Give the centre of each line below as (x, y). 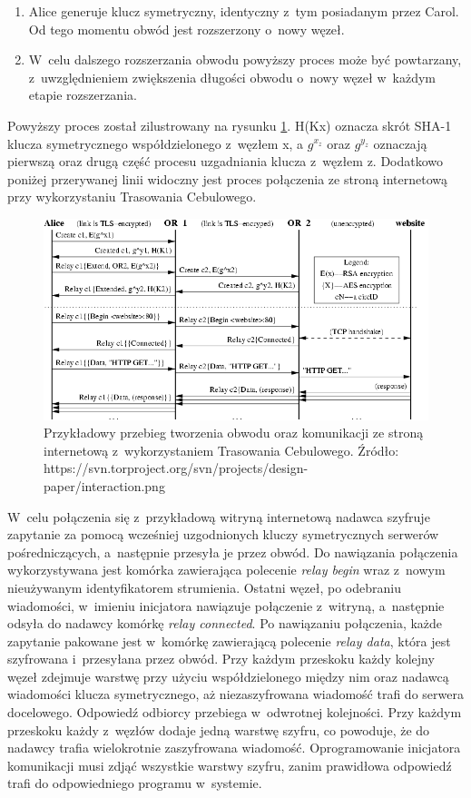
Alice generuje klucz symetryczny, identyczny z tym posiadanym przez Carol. (244, 11)
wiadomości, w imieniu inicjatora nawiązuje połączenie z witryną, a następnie (226, 605)
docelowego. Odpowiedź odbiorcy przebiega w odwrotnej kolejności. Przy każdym (235, 712)
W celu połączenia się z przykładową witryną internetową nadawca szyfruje (219, 516)
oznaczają (400, 143)
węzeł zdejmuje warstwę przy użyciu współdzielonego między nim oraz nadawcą (228, 676)
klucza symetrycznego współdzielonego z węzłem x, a (156, 143)
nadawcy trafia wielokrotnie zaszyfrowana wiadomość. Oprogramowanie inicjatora (234, 748)
